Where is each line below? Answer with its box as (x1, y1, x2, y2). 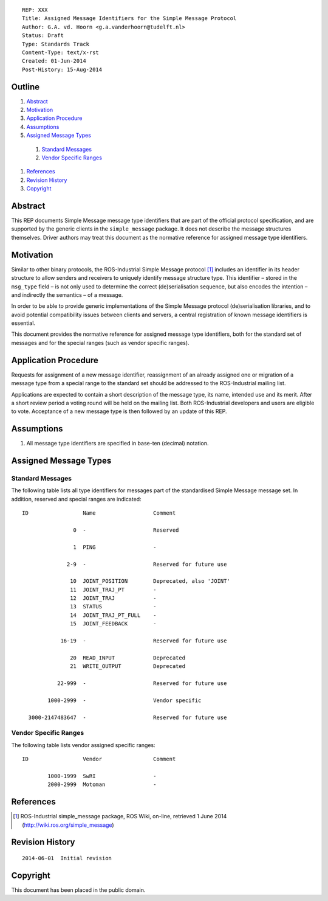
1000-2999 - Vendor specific (47, 697, 202, 704)
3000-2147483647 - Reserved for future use (28, 714, 227, 721)
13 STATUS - (70, 603, 157, 610)
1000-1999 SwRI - (47, 773, 157, 779)
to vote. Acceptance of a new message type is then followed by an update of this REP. (11, 408, 227, 415)
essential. (11, 319, 36, 327)
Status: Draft (22, 32, 64, 39)
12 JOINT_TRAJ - (70, 595, 157, 602)
